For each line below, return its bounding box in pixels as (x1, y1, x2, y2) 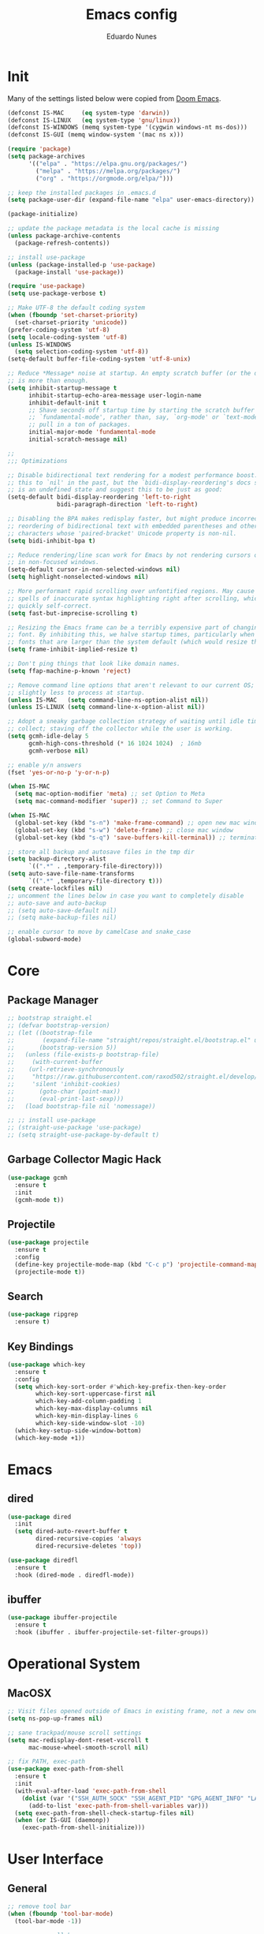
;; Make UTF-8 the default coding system (7, 304, 146, 312)
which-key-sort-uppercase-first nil (35, 1390, 156, 1398)
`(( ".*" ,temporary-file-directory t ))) (28, 877, 163, 885)
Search (7, 1290, 44, 1303)
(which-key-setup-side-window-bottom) (14, 1426, 143, 1435)
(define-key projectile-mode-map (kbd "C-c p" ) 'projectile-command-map (14, 1260, 258, 1268)
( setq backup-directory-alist (7, 855, 107, 863)
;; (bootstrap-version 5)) (7, 1044, 117, 1051)
